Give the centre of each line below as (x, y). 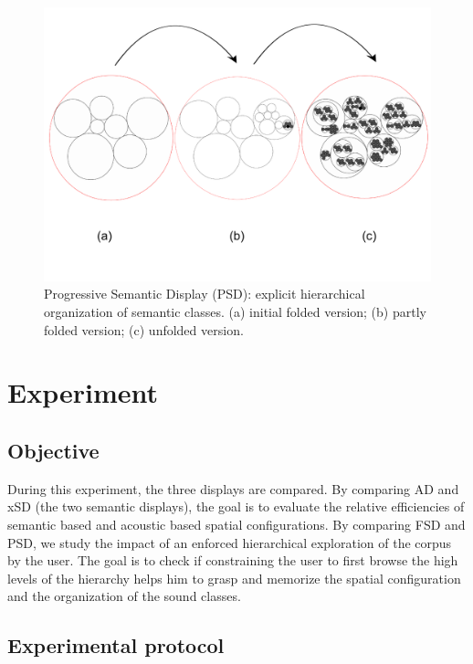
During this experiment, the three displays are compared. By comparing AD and (233, 488)
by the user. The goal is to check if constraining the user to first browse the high (233, 560)
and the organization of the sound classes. (124, 596)
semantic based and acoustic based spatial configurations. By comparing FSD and (236, 524)
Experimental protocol (116, 645)
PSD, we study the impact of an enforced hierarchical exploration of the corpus (230, 542)
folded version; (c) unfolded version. (144, 329)
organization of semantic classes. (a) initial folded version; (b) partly (235, 311)
